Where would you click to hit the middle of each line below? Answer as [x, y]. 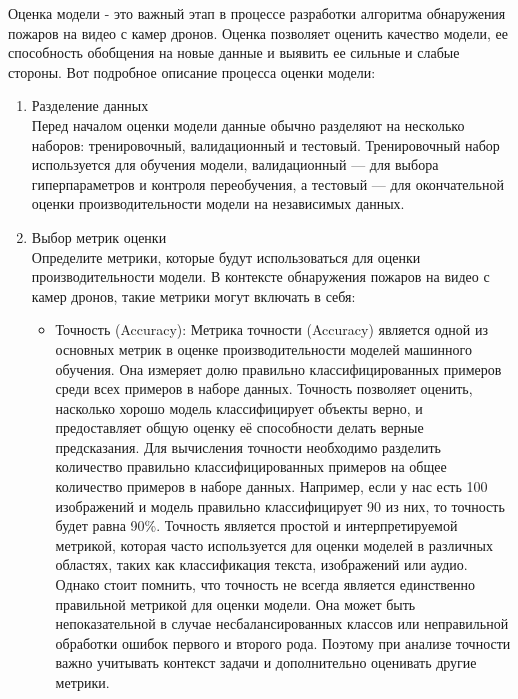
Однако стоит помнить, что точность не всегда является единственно [265, 584]
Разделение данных [90, 105]
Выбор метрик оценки [99, 236]
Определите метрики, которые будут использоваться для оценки [226, 256]
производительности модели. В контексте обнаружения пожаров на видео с [260, 276]
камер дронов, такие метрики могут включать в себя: [193, 295]
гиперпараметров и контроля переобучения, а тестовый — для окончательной [267, 183]
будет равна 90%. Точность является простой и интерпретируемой [256, 525]
